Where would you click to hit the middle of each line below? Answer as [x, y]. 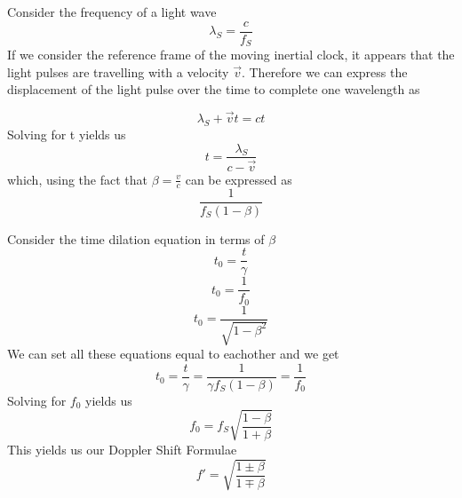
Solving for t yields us [67, 134]
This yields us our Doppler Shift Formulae [122, 449]
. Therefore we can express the [324, 71]
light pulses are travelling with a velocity [118, 71]
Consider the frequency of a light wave [112, 12]
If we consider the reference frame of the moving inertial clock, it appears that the [231, 55]
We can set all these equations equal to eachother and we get [173, 354]
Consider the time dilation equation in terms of [136, 238]
